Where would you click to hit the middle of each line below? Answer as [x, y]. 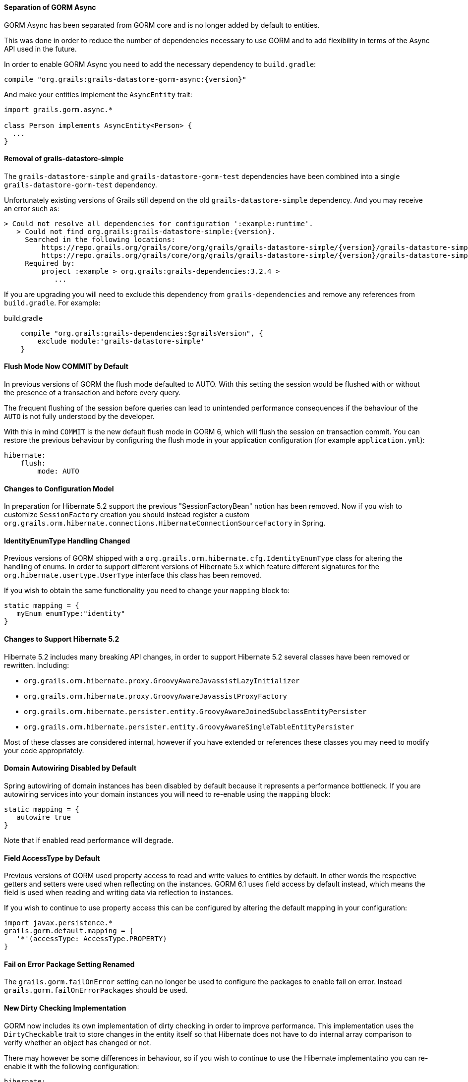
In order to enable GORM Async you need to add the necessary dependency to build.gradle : [160, 64]
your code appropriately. [44, 750]
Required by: [50, 263]
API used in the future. [40, 49]
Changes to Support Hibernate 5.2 [62, 639]
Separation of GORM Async [50, 7]
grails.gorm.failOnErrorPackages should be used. [96, 990]
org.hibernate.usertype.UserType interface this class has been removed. [133, 575]
